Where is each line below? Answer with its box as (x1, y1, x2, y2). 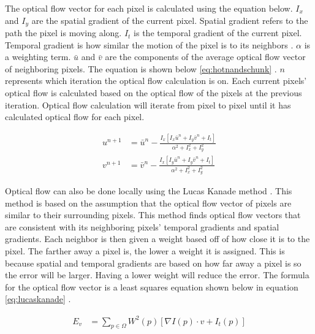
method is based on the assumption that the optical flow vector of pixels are (5, 196, 292, 209)
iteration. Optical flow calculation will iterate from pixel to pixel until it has (5, 98, 291, 111)
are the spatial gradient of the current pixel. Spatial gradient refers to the (31, 13, 308, 26)
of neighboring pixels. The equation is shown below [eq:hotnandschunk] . (5, 62, 277, 75)
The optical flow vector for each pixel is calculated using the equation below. (5, 2, 293, 14)
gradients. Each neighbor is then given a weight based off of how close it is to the (5, 232, 310, 245)
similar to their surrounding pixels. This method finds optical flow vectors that (5, 208, 301, 221)
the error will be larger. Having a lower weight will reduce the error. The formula (5, 268, 309, 281)
